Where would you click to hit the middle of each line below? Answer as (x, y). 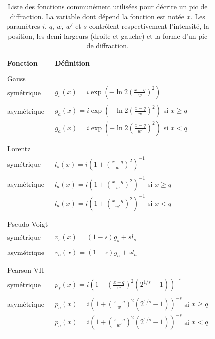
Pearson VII (26, 270)
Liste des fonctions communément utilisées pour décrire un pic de (107, 6)
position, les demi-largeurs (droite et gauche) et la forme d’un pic (108, 36)
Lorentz (19, 148)
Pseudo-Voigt (28, 224)
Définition (72, 62)
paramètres (23, 26)
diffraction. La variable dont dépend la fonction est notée (97, 16)
